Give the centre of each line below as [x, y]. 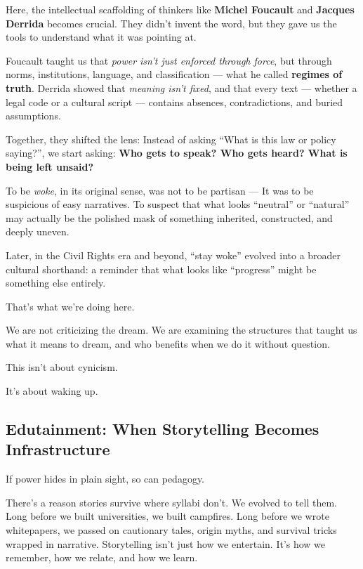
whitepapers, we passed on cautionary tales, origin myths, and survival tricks [171, 530]
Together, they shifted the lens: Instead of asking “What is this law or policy [171, 139]
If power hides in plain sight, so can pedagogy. [105, 479]
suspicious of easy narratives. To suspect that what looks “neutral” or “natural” [178, 204]
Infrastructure [58, 449]
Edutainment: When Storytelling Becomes [163, 429]
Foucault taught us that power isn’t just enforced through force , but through [169, 60]
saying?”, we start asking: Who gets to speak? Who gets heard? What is [177, 153]
